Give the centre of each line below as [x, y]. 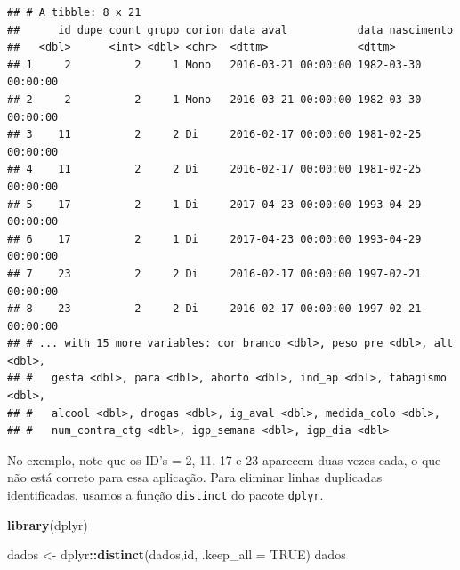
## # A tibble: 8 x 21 [74, 12]
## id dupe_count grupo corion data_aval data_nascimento [230, 30]
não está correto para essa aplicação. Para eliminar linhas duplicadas [195, 477]
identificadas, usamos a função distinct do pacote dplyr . [165, 495]
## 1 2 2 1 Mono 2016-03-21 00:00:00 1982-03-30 [214, 64]
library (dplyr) [48, 524]
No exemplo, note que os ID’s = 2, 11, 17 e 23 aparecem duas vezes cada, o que [224, 459]
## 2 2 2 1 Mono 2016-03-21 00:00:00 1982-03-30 [214, 99]
